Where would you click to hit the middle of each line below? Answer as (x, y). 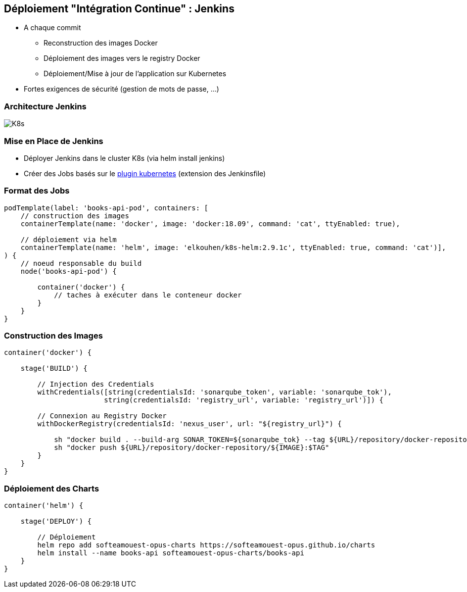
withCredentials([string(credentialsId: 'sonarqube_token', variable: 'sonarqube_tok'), (214, 392)
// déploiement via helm (69, 239)
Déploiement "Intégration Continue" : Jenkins (119, 9)
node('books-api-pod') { (69, 271)
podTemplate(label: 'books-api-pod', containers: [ (106, 208)
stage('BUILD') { (54, 369)
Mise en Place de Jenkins (54, 141)
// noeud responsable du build (81, 263)
